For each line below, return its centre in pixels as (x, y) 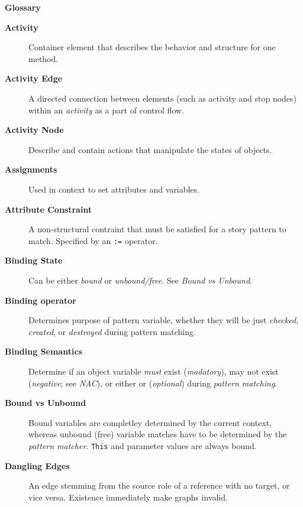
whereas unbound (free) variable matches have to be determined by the (158, 434)
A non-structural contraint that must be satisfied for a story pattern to (157, 229)
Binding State (34, 260)
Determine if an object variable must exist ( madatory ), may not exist (154, 371)
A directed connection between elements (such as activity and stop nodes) (163, 98)
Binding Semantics (43, 351)
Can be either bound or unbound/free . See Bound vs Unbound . (140, 280)
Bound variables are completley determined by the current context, (150, 422)
